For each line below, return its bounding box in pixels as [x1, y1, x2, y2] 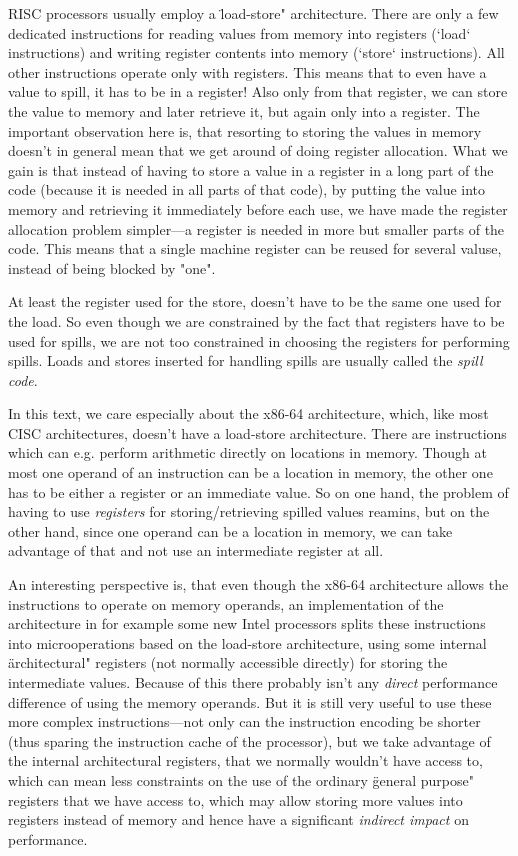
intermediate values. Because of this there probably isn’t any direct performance [8, 672, 498, 692]
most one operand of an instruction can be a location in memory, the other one [8, 462, 493, 483]
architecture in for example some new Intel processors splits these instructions [8, 613, 486, 634]
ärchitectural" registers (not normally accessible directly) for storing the [8, 652, 448, 673]
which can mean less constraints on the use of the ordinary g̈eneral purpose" [8, 769, 474, 790]
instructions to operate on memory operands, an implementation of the [8, 593, 444, 614]
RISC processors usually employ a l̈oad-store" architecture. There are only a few [8, 3, 499, 23]
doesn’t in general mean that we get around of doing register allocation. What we [8, 140, 508, 161]
